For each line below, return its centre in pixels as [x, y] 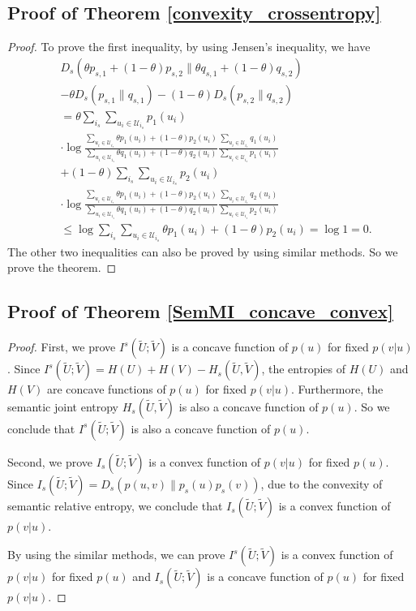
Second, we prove [50, 461]
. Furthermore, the [337, 389]
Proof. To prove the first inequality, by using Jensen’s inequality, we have [189, 47]
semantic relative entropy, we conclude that [115, 505]
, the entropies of [303, 369]
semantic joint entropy [63, 406]
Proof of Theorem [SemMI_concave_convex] [200, 311]
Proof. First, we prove [62, 347]
